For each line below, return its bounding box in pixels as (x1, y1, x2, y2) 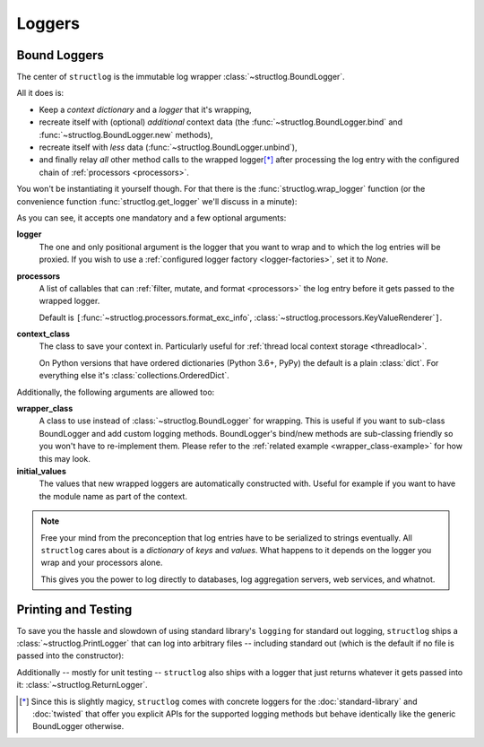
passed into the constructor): (16, 650, 125, 661)
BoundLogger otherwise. (32, 721, 125, 732)
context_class (16, 328, 71, 340)
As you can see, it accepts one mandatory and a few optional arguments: (16, 212, 287, 223)
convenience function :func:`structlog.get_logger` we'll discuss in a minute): (16, 195, 298, 206)
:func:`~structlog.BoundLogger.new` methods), (39, 129, 213, 140)
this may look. (39, 453, 91, 464)
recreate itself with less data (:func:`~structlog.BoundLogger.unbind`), (39, 142, 298, 152)
